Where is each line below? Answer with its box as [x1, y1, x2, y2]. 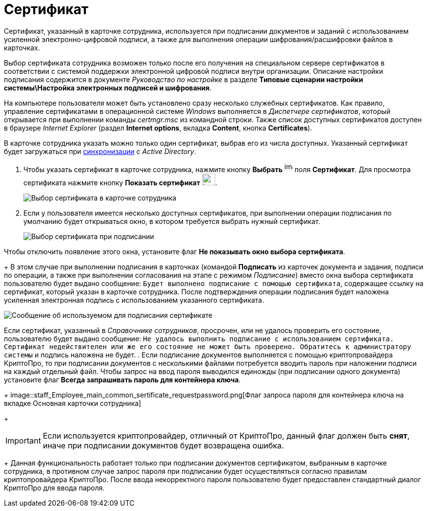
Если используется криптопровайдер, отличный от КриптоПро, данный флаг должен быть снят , [42, 430, 410, 441]
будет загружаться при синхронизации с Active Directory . [4, 147, 196, 156]
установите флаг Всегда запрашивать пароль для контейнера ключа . [4, 375, 241, 384]
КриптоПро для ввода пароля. [4, 483, 105, 492]
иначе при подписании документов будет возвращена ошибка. [42, 440, 284, 450]
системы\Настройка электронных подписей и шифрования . [4, 83, 212, 92]
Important [5, 435, 41, 445]
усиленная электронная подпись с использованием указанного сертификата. [4, 295, 264, 304]
